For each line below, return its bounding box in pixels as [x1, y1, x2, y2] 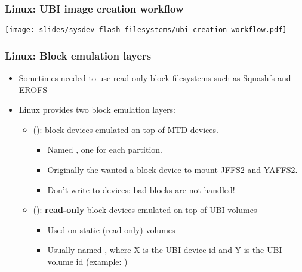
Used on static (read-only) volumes [47, 223, 175, 236]
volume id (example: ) [47, 255, 128, 268]
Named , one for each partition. [47, 143, 162, 156]
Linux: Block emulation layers [5, 48, 152, 63]
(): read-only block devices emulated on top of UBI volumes [33, 203, 257, 216]
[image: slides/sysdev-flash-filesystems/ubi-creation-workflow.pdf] [5, 26, 287, 35]
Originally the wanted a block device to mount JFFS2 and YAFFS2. [47, 163, 298, 176]
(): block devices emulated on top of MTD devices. [33, 123, 218, 135]
